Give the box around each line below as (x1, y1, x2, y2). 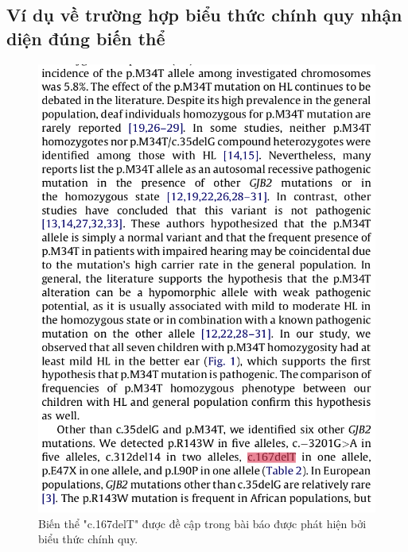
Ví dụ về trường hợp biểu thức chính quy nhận (6, 2, 402, 27)
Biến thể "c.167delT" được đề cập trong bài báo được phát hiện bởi (38, 515, 367, 531)
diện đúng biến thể (6, 25, 165, 50)
